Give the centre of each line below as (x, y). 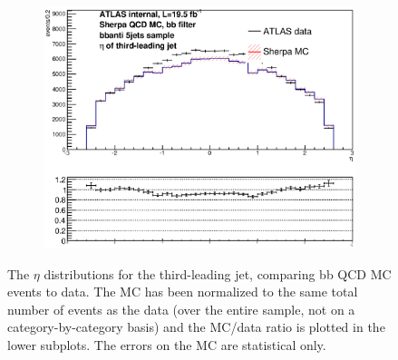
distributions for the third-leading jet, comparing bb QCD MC (218, 273)
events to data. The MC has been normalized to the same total (183, 292)
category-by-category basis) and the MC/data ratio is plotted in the (196, 327)
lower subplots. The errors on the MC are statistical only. (167, 345)
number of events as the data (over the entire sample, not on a (181, 309)
